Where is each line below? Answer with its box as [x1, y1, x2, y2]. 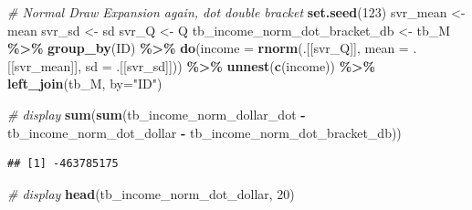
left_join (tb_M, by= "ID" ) [7, 74, 163, 93]
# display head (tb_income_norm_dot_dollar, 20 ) [7, 184, 295, 203]
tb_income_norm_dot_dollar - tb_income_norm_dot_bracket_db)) [7, 122, 402, 142]
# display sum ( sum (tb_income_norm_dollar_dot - [7, 104, 306, 123]
